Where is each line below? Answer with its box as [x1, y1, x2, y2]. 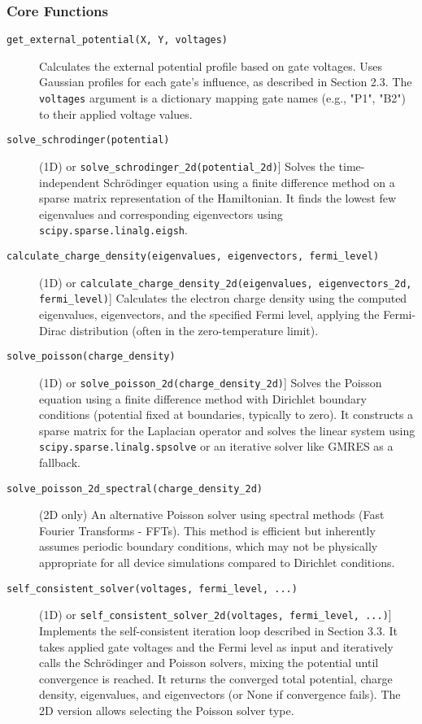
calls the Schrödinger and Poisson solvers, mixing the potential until [39, 654, 379, 671]
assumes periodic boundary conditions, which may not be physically [39, 538, 378, 555]
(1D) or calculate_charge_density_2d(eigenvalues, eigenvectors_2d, [39, 273, 412, 290]
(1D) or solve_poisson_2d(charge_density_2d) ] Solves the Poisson [39, 373, 382, 390]
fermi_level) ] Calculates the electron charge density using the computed [39, 290, 407, 307]
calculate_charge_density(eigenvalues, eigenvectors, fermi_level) [7, 251, 380, 263]
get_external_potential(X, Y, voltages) [7, 34, 228, 46]
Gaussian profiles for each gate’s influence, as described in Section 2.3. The [39, 73, 412, 90]
